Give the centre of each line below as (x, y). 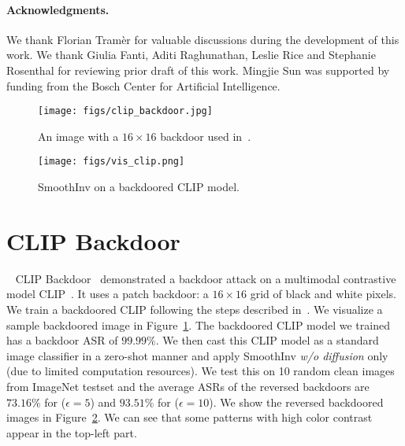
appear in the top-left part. (72, 432)
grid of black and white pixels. (323, 294)
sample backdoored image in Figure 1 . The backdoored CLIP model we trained (198, 324)
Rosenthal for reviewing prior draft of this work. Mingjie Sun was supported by (198, 70)
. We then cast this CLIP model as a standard (267, 340)
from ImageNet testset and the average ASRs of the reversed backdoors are (188, 386)
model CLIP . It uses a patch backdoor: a (108, 294)
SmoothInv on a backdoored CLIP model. (139, 187)
